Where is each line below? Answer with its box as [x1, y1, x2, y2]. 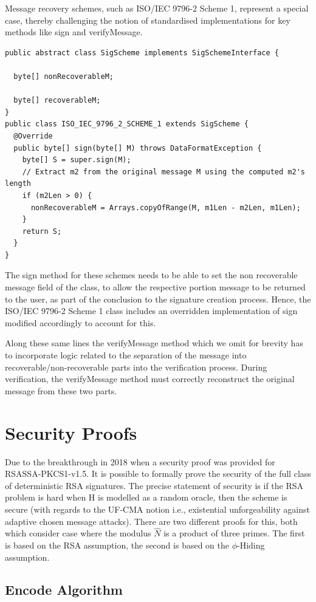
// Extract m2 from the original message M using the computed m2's [22, 167, 305, 176]
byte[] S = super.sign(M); [22, 156, 131, 165]
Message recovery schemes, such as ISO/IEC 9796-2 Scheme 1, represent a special [5, 2, 309, 14]
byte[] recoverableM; [13, 96, 101, 105]
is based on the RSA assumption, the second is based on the [5, 538, 229, 551]
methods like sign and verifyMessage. [5, 26, 143, 38]
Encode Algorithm [5, 580, 123, 599]
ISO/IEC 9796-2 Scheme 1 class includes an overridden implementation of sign [5, 304, 298, 317]
